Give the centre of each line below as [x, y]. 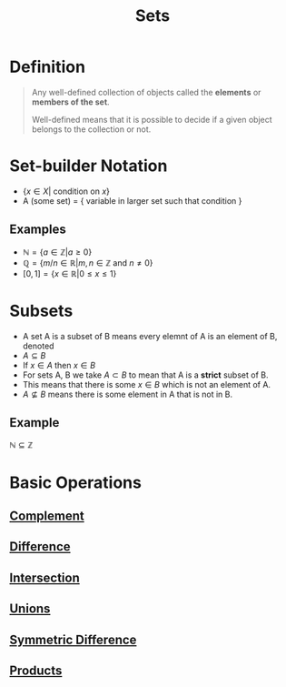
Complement [47, 516]
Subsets [41, 311]
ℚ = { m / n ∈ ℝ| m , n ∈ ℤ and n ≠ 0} [88, 263]
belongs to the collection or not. [91, 129]
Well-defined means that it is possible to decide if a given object [152, 119]
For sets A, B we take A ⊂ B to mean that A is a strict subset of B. [145, 375]
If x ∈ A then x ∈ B [59, 365]
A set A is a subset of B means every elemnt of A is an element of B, [150, 336]
